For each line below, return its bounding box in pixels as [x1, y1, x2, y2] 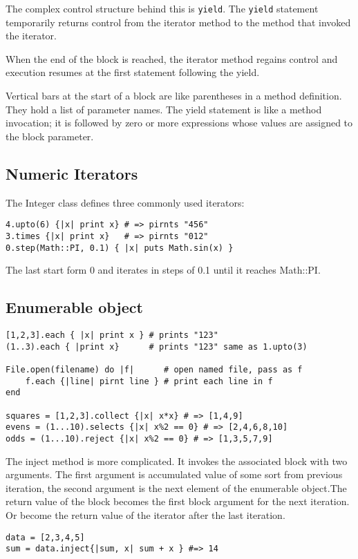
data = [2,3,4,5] [6, 532, 85, 542]
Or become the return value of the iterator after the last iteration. [6, 507, 285, 522]
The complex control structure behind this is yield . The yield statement [6, 1, 319, 15]
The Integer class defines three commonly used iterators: [6, 195, 245, 209]
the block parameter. [6, 129, 94, 143]
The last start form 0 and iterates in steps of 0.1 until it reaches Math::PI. [6, 263, 321, 277]
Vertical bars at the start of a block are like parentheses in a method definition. [6, 88, 342, 103]
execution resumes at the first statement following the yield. [6, 65, 260, 79]
